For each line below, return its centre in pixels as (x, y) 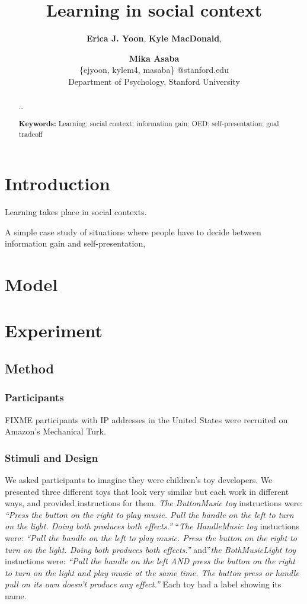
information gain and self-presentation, (75, 243)
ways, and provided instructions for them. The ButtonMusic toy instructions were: (154, 503)
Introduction (57, 183)
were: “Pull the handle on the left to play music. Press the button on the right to (151, 538)
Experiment (54, 330)
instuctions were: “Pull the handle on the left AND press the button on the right (150, 561)
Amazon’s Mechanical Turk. (55, 431)
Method (29, 368)
